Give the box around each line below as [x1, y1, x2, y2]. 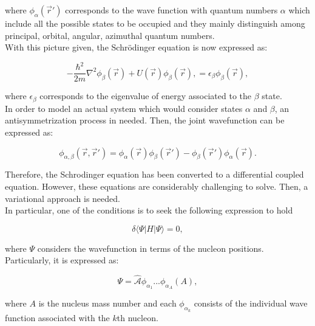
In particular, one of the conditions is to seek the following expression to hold [5, 204, 293, 217]
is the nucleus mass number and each [38, 297, 177, 310]
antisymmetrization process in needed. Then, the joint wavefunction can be [5, 114, 285, 127]
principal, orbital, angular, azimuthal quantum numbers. [5, 29, 215, 41]
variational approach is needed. [5, 192, 120, 204]
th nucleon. [117, 311, 158, 324]
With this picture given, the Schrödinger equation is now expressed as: [5, 41, 268, 54]
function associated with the [5, 311, 110, 324]
